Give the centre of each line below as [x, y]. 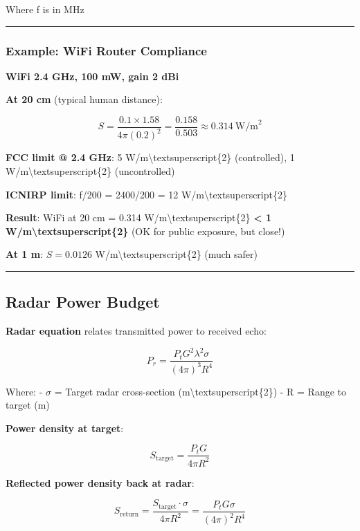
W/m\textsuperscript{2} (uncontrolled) [90, 171]
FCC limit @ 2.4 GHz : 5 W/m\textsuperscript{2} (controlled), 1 [150, 157]
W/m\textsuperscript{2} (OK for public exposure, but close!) [145, 231]
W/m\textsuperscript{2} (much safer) [177, 254]
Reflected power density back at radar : [100, 482]
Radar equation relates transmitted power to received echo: [136, 331]
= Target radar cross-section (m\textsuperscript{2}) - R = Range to [200, 391]
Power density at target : [65, 428]
